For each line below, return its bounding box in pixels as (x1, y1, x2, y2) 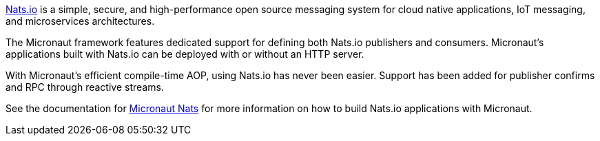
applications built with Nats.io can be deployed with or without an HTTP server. (6, 48, 364, 60)
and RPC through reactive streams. (6, 81, 164, 93)
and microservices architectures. (6, 15, 155, 27)
